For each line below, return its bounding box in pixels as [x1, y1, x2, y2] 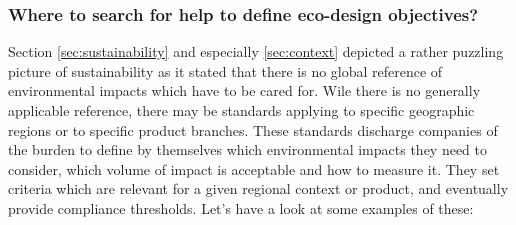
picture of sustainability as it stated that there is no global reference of [8, 60, 443, 81]
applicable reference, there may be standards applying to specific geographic [8, 100, 475, 120]
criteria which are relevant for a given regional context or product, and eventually [8, 178, 509, 199]
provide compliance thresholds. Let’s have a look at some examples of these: [8, 197, 474, 218]
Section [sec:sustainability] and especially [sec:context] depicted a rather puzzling [8, 41, 504, 62]
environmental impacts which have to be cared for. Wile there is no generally [8, 80, 481, 101]
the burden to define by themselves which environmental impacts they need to [8, 139, 488, 160]
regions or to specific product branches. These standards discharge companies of [8, 119, 498, 140]
